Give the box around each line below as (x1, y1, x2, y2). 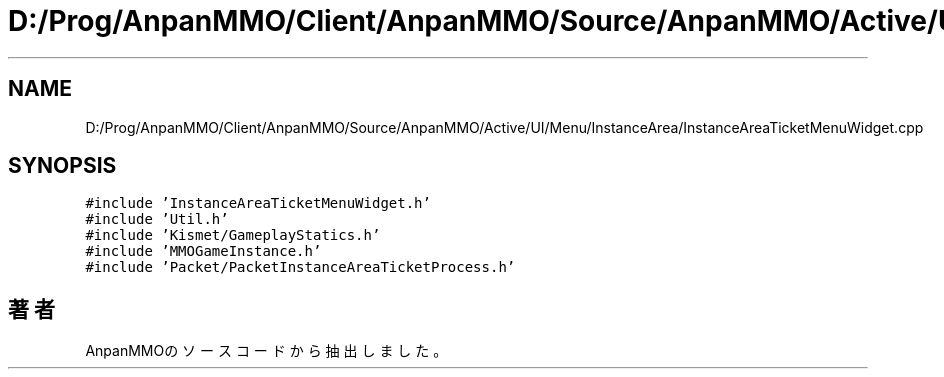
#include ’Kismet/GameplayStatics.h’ (85, 227, 381, 244)
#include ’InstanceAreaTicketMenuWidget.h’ (85, 195, 431, 212)
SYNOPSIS (8, 153, 117, 179)
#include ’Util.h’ (85, 211, 229, 228)
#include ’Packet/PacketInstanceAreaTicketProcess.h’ (85, 259, 516, 276)
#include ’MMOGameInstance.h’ (85, 243, 322, 260)
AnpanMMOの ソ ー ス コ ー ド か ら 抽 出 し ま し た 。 (85, 342, 448, 360)
